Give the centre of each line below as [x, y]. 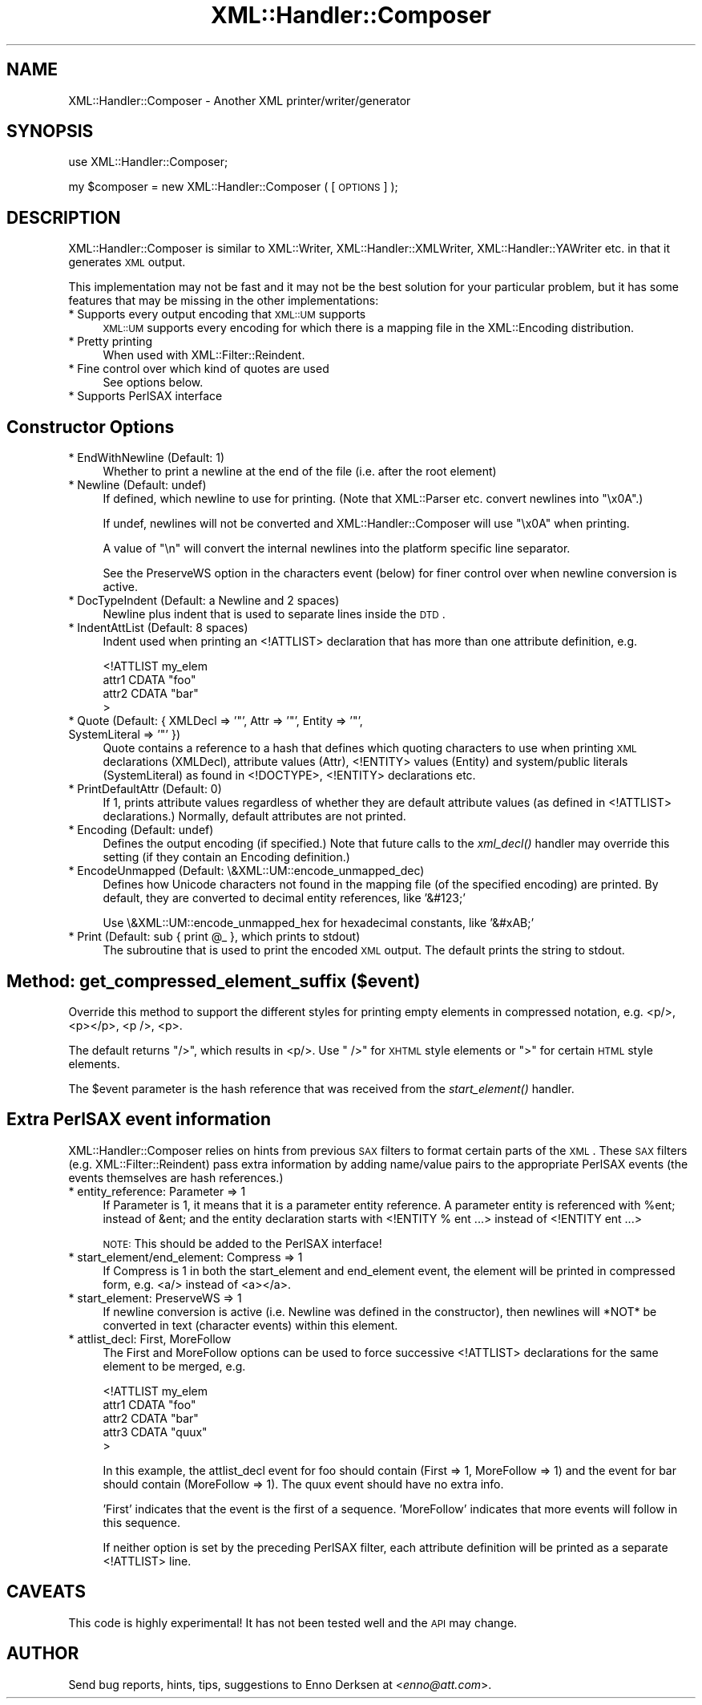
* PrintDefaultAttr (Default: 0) [145, 789]
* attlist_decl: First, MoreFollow [150, 1338]
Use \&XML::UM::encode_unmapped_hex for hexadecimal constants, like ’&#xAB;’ [319, 923]
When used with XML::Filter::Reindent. [204, 355]
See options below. [153, 383]
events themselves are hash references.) [176, 1177]
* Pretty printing [111, 342]
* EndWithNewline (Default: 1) [147, 458]
